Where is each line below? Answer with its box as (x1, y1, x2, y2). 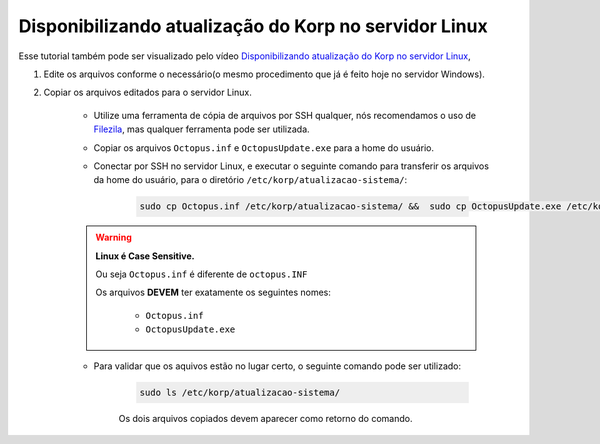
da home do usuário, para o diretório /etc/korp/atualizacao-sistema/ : (93, 174, 408, 186)
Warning (95, 231, 132, 244)
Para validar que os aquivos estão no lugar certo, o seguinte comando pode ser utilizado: (93, 360, 462, 372)
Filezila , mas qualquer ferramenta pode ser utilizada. (93, 123, 310, 135)
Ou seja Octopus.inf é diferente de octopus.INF (95, 268, 308, 280)
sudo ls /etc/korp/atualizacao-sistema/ (139, 386, 340, 398)
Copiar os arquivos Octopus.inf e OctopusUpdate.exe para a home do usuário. (93, 141, 435, 154)
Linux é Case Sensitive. (95, 250, 195, 262)
